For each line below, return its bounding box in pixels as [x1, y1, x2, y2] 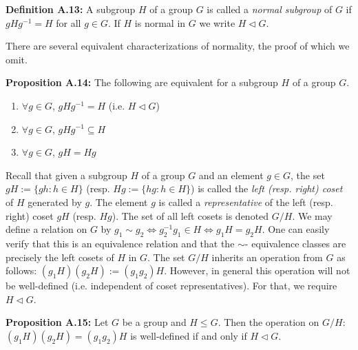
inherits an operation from [211, 249, 323, 264]
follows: [6, 263, 37, 278]
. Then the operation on [218, 315, 319, 329]
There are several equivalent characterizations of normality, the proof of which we [6, 39, 350, 53]
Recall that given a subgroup [6, 167, 127, 182]
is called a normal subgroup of [207, 2, 333, 16]
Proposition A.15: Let [6, 315, 109, 329]
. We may [292, 208, 333, 223]
